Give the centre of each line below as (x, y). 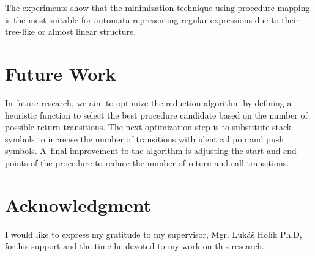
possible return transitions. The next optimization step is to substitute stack (148, 127)
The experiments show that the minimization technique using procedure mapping (157, 7)
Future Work (61, 73)
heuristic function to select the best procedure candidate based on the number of (156, 115)
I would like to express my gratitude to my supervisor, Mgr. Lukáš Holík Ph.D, (154, 234)
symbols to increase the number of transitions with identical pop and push (144, 138)
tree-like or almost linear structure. (71, 31)
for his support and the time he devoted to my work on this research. (135, 246)
